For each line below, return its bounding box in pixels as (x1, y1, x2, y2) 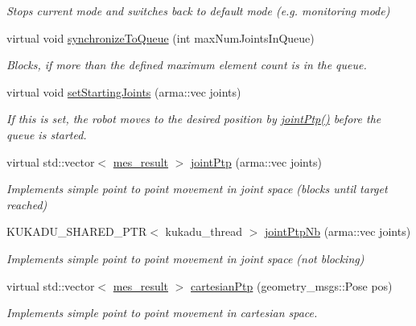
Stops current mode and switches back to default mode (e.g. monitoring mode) (6, 2, 390, 19)
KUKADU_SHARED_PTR (6, 223, 147, 240)
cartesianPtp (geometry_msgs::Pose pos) (191, 277, 393, 294)
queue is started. (6, 126, 87, 142)
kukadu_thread (165, 223, 242, 240)
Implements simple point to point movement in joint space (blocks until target (6, 180, 388, 197)
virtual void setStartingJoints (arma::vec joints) (6, 83, 241, 100)
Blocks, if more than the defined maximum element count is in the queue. (6, 56, 367, 73)
